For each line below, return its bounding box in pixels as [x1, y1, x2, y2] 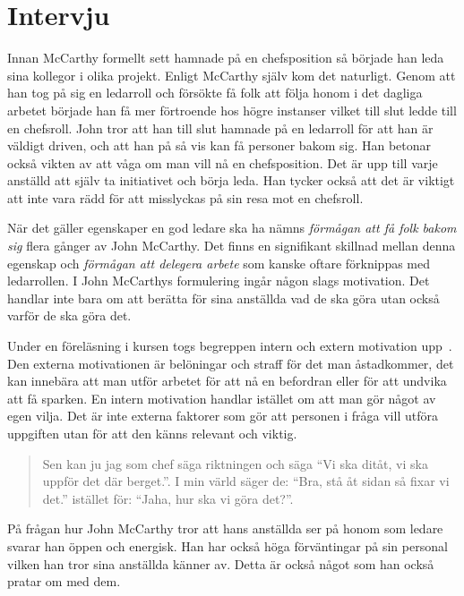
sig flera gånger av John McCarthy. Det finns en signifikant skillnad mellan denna [7, 236, 456, 255]
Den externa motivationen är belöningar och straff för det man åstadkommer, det [7, 353, 454, 372]
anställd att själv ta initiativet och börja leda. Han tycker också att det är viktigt [7, 171, 455, 190]
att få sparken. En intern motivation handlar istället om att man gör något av [7, 388, 436, 407]
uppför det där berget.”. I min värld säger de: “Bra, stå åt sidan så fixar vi [42, 472, 450, 490]
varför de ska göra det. [7, 306, 132, 325]
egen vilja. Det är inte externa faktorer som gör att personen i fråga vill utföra [7, 406, 438, 425]
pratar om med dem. [7, 572, 121, 591]
